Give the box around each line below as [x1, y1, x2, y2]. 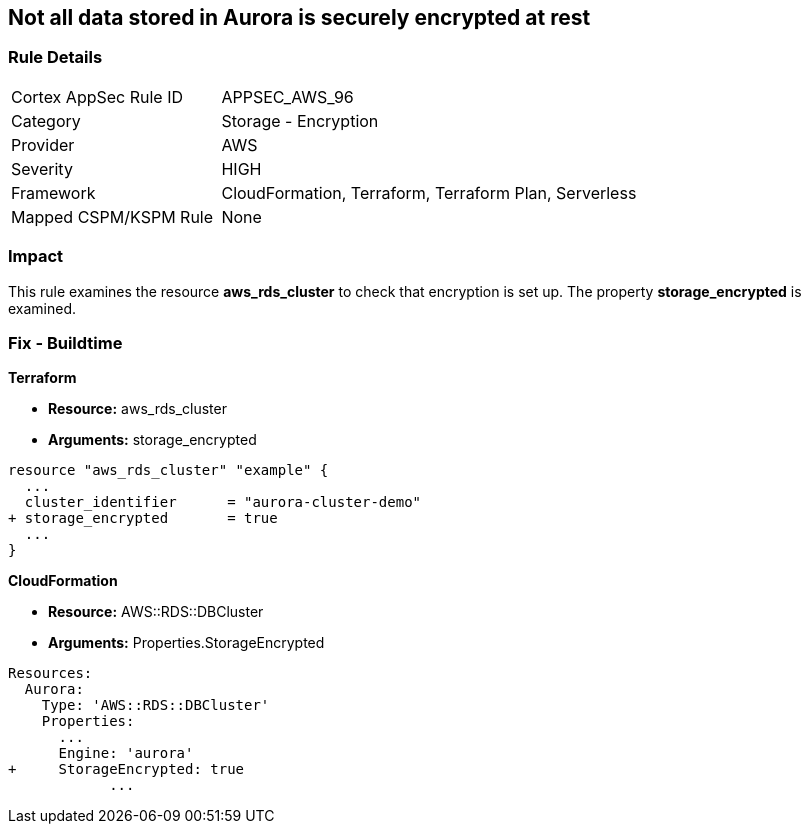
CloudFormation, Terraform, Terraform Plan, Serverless [221, 182, 637, 203]
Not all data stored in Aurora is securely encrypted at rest [8, 5, 591, 30]
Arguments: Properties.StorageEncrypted [48, 634, 325, 652]
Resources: [8, 665, 93, 682]
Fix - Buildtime [8, 332, 123, 353]
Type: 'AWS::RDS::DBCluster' [41, 697, 270, 714]
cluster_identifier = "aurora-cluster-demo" [24, 494, 422, 511]
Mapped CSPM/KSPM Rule [11, 206, 214, 227]
